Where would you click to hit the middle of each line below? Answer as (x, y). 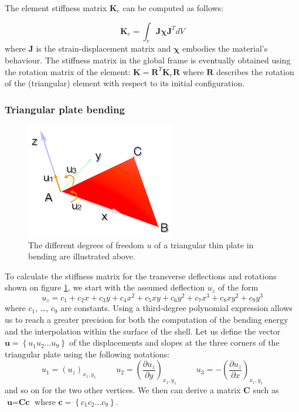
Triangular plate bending (65, 109)
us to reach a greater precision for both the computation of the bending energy (147, 320)
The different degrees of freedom (86, 244)
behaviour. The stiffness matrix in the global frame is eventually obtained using (148, 60)
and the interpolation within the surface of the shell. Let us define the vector (143, 331)
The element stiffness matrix (56, 8)
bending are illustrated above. (82, 256)
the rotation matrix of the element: (68, 71)
